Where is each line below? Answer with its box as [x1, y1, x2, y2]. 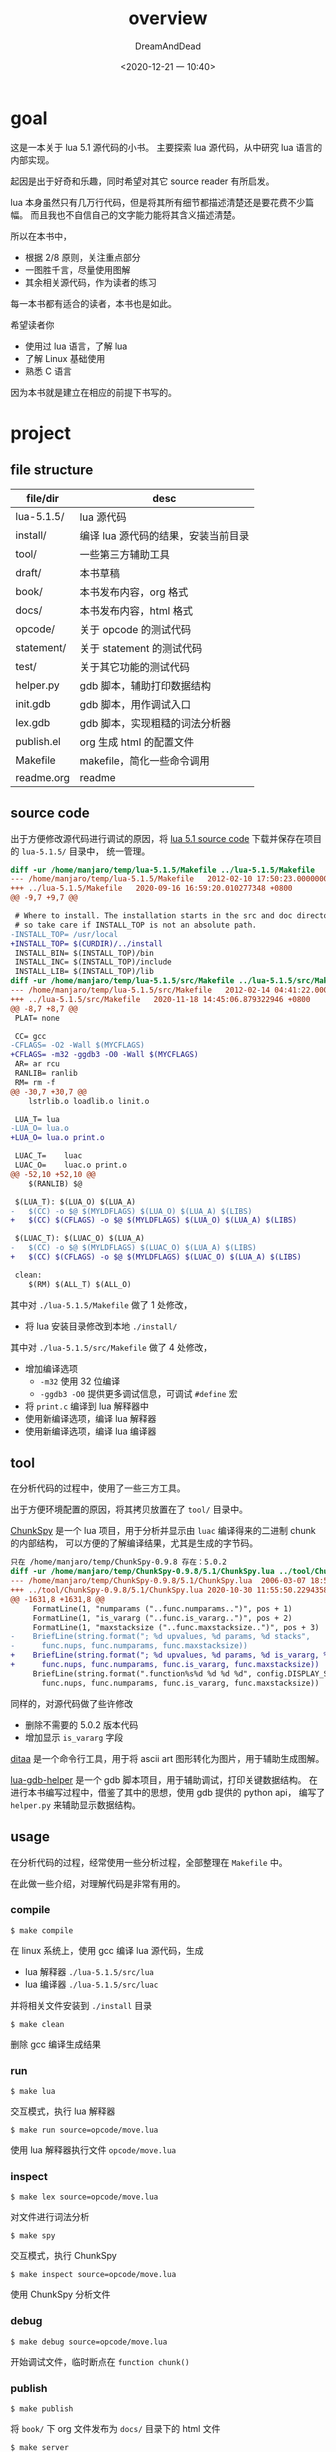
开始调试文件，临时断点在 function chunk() [10, 2355, 190, 2367]
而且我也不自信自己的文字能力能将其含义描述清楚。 [29, 208, 241, 221]
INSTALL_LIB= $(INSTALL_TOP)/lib [14, 967, 155, 977]
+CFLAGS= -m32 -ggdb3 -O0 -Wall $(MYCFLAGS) [10, 1050, 199, 1060]
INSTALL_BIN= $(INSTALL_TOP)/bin [14, 948, 155, 958]
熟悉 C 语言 [24, 365, 72, 377]
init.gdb [15, 697, 52, 711]
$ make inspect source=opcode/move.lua [10, 2270, 177, 2280]
